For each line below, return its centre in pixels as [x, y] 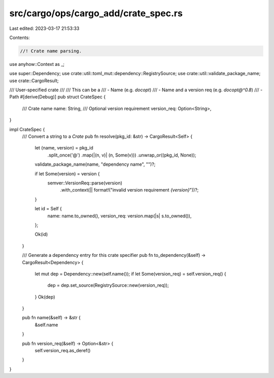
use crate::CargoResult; [34, 81]
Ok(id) [41, 234]
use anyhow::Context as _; [37, 64]
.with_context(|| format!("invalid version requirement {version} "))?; [129, 190]
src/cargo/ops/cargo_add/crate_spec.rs [96, 13]
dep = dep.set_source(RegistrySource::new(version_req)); [108, 285]
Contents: [20, 37]
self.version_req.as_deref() [63, 351]
